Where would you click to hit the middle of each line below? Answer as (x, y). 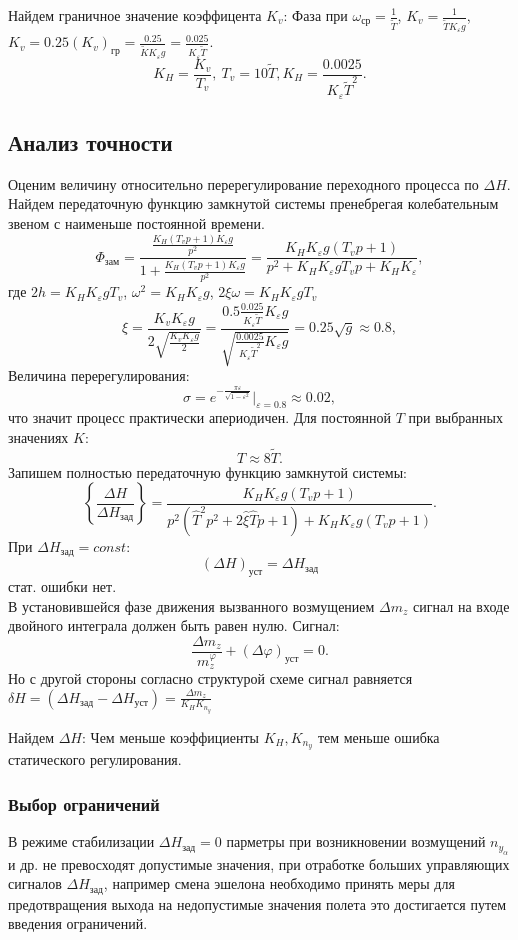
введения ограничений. (78, 923)
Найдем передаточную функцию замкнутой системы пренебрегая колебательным (253, 203)
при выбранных (455, 417)
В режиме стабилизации (81, 841)
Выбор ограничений (84, 803)
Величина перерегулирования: (99, 375)
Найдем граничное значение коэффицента (135, 15)
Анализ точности (90, 142)
